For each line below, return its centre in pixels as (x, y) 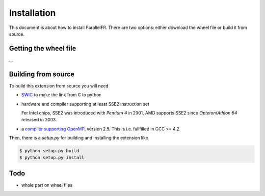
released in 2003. (39, 120)
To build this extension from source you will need (59, 85)
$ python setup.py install (52, 158)
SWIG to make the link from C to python (61, 95)
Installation (32, 13)
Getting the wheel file (42, 48)
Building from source (42, 74)
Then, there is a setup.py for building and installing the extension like (79, 138)
